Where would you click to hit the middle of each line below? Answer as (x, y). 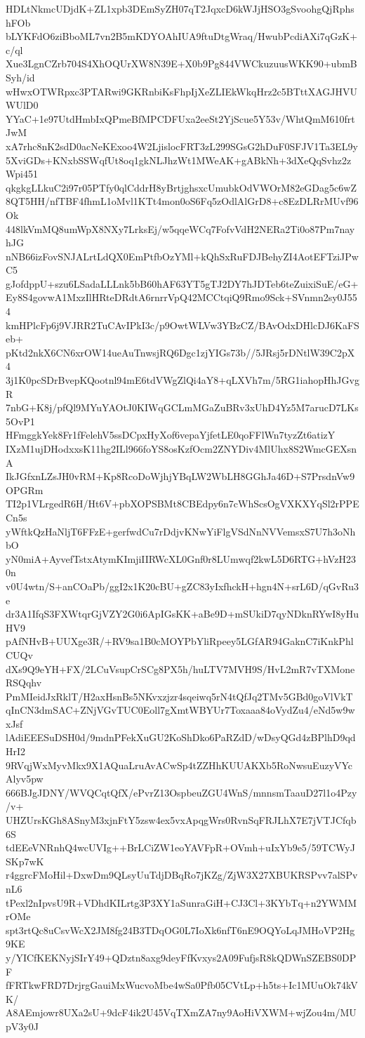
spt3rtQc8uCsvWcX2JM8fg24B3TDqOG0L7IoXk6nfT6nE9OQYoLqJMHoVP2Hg (180, 930)
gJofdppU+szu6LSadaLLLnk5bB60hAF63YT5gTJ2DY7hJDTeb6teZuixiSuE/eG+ (182, 283)
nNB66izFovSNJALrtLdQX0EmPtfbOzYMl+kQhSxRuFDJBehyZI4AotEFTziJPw (182, 256)
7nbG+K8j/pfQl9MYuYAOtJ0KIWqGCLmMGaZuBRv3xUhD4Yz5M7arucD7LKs (182, 407)
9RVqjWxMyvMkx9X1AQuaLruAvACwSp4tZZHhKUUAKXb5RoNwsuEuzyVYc (179, 765)
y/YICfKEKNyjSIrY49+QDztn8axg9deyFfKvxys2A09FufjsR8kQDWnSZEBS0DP (181, 957)
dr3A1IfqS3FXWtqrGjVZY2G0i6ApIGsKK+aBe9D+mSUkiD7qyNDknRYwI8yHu (182, 614)
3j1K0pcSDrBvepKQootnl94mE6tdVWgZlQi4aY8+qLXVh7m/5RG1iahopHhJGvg (182, 380)
